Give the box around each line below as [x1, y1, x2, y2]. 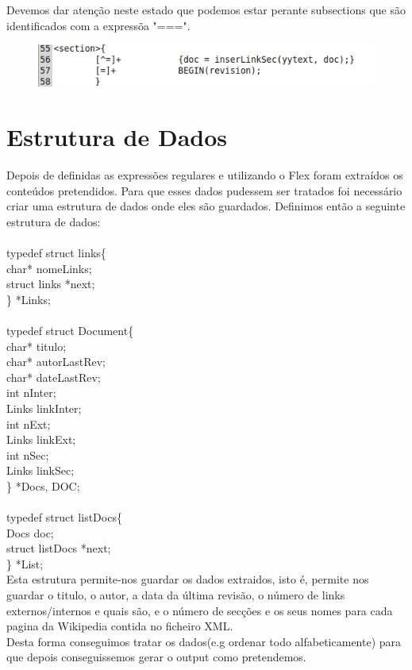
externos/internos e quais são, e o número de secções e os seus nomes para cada [6, 602, 393, 618]
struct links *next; [6, 275, 95, 292]
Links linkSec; [6, 462, 75, 479]
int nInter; [6, 384, 56, 401]
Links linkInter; [6, 399, 82, 416]
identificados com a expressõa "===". [6, 17, 191, 33]
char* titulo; [6, 337, 67, 354]
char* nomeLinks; [6, 260, 92, 276]
